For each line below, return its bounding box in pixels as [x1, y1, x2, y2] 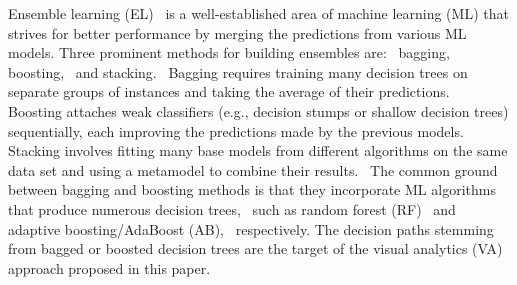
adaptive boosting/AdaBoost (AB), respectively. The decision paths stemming [8, 218, 494, 239]
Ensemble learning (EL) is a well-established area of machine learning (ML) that [8, 3, 509, 23]
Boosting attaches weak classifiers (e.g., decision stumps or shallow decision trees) [8, 100, 509, 121]
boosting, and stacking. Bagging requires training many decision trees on [8, 61, 468, 82]
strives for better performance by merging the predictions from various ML [8, 22, 467, 43]
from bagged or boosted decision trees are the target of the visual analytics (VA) [8, 238, 503, 259]
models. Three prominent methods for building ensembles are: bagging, [8, 42, 450, 63]
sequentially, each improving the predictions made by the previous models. [8, 120, 464, 141]
